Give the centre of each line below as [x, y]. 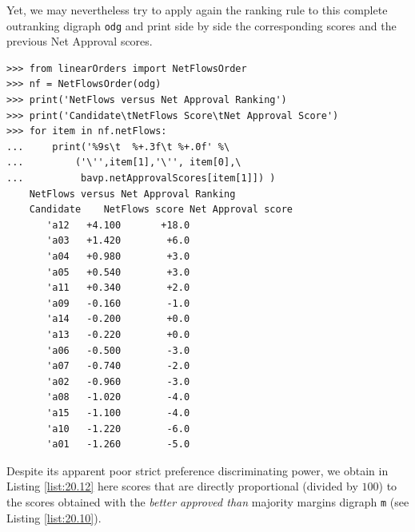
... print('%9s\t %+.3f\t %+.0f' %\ [118, 147]
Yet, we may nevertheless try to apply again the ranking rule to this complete [197, 10]
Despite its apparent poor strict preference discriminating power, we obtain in [198, 470]
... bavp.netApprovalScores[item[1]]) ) [141, 178]
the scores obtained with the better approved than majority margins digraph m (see [208, 501]
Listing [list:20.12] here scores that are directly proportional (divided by [182, 486]
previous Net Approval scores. [80, 41]
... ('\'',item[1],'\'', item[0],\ [124, 163]
